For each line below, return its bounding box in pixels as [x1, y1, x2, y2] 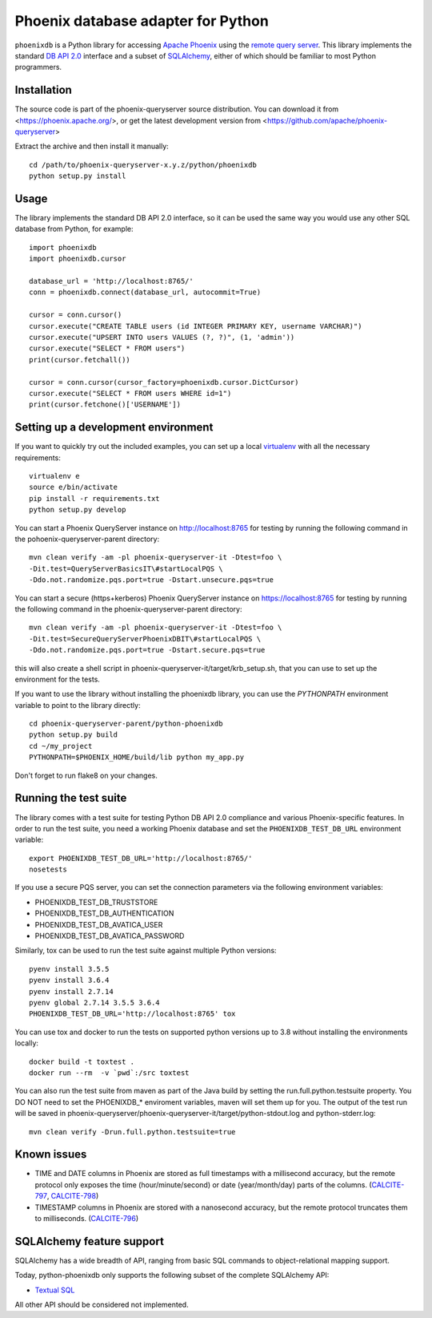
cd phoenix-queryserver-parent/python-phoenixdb [29, 719, 223, 729]
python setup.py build [29, 730, 118, 739]
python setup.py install [29, 172, 126, 180]
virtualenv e [29, 471, 80, 481]
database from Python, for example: [14, 224, 134, 234]
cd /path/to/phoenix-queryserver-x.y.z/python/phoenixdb [29, 160, 258, 169]
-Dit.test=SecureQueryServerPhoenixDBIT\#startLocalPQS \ [29, 634, 262, 643]
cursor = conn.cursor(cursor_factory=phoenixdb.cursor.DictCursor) [29, 378, 299, 386]
